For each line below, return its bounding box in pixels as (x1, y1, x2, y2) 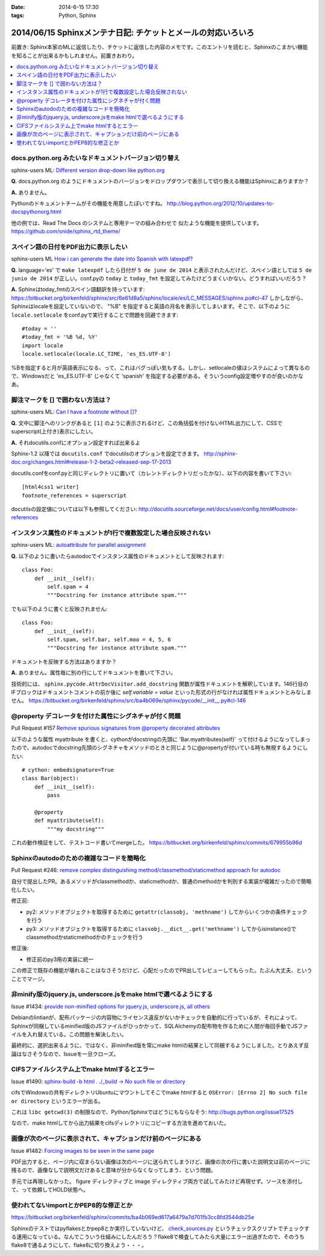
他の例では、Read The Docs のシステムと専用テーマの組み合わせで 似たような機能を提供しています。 (11, 219, 262, 226)
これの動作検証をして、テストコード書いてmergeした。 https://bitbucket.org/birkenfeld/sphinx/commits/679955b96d (11, 839, 302, 847)
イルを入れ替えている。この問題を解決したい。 (11, 1030, 128, 1038)
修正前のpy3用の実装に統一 (26, 956, 94, 963)
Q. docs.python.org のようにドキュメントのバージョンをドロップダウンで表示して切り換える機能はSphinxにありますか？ (11, 178, 309, 185)
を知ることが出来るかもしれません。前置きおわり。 (11, 52, 138, 59)
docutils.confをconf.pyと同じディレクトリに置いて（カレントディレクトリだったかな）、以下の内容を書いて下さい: (11, 469, 292, 476)
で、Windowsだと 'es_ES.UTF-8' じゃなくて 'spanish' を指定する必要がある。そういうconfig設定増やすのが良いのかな (11, 372, 304, 379)
